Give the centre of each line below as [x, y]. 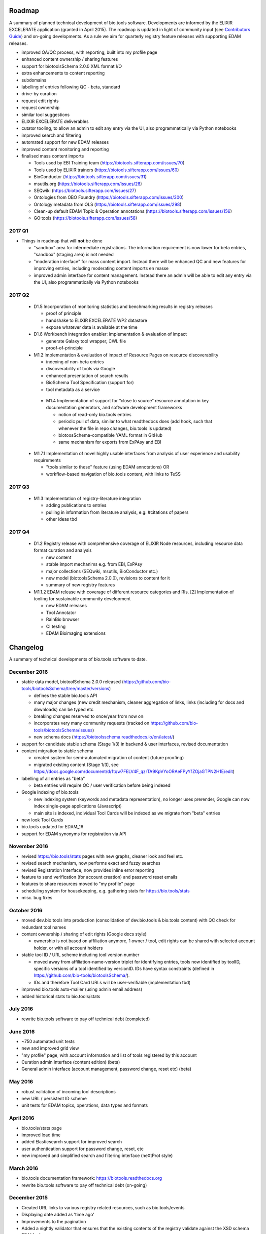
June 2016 [22, 1032]
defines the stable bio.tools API [65, 695]
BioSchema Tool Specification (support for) [90, 383]
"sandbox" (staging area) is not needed [74, 255]
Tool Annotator [61, 613]
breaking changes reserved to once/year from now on [89, 716]
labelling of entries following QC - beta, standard [71, 87]
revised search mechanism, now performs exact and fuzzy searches [91, 863]
